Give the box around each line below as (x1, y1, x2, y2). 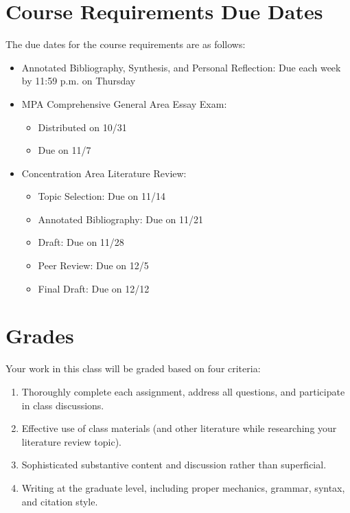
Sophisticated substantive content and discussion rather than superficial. (21, 457, 327, 472)
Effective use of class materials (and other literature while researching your (21, 421, 337, 435)
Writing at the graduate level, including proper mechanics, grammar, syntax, (21, 480, 345, 494)
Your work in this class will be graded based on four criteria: (5, 361, 261, 376)
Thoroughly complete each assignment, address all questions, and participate (21, 384, 345, 398)
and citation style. (21, 494, 98, 508)
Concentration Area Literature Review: (21, 166, 187, 180)
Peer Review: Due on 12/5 (38, 258, 149, 273)
